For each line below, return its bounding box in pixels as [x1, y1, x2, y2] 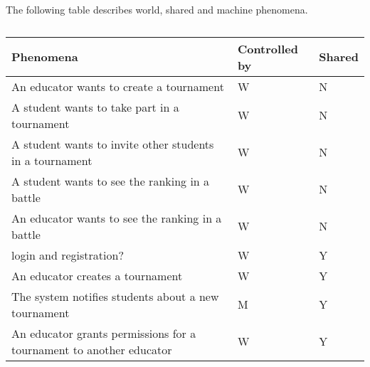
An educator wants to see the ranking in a [11, 209, 222, 226]
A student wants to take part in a [11, 98, 179, 115]
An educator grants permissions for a [11, 324, 196, 341]
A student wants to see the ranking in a [11, 172, 210, 189]
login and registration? [11, 246, 124, 263]
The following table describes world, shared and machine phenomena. [6, 2, 308, 16]
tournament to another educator [11, 341, 172, 358]
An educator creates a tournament [11, 267, 183, 284]
